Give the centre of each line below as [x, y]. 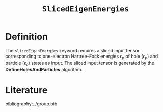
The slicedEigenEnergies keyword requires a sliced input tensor [73, 50]
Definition [27, 37]
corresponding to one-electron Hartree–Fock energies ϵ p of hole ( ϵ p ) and [82, 57]
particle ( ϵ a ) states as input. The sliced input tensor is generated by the [80, 63]
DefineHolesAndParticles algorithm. [44, 69]
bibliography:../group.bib [31, 104]
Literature [26, 90]
